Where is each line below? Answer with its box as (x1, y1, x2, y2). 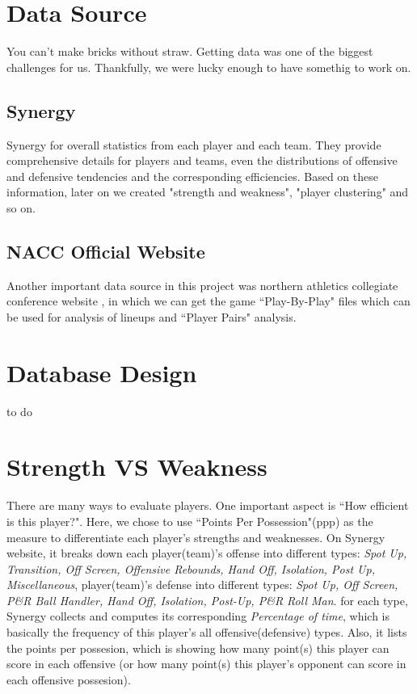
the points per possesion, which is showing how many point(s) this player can (6, 639, 390, 656)
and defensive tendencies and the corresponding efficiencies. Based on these (6, 167, 378, 184)
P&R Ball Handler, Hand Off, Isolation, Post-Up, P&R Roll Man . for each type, (6, 591, 408, 608)
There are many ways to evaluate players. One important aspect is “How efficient (6, 497, 409, 514)
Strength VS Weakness (6, 450, 267, 483)
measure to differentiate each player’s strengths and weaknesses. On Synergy (6, 528, 385, 545)
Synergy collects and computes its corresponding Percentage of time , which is (6, 608, 390, 625)
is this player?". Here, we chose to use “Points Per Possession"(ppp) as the (6, 512, 373, 529)
